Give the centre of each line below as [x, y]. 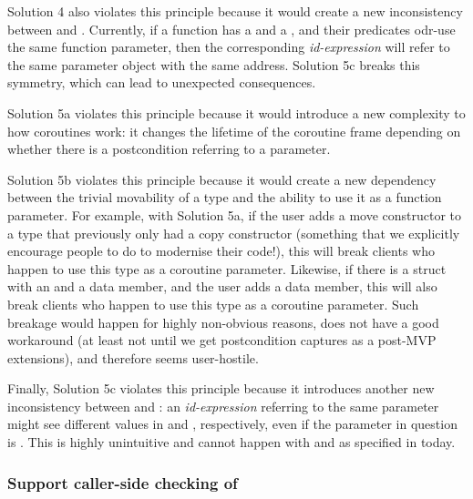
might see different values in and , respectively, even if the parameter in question [232, 424]
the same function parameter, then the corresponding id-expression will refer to [229, 47]
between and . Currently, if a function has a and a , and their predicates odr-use [231, 29]
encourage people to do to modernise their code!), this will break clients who [221, 251]
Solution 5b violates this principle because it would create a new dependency [222, 179]
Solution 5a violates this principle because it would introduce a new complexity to [236, 112]
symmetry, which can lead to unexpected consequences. [162, 82]
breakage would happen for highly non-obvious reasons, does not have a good [223, 322]
